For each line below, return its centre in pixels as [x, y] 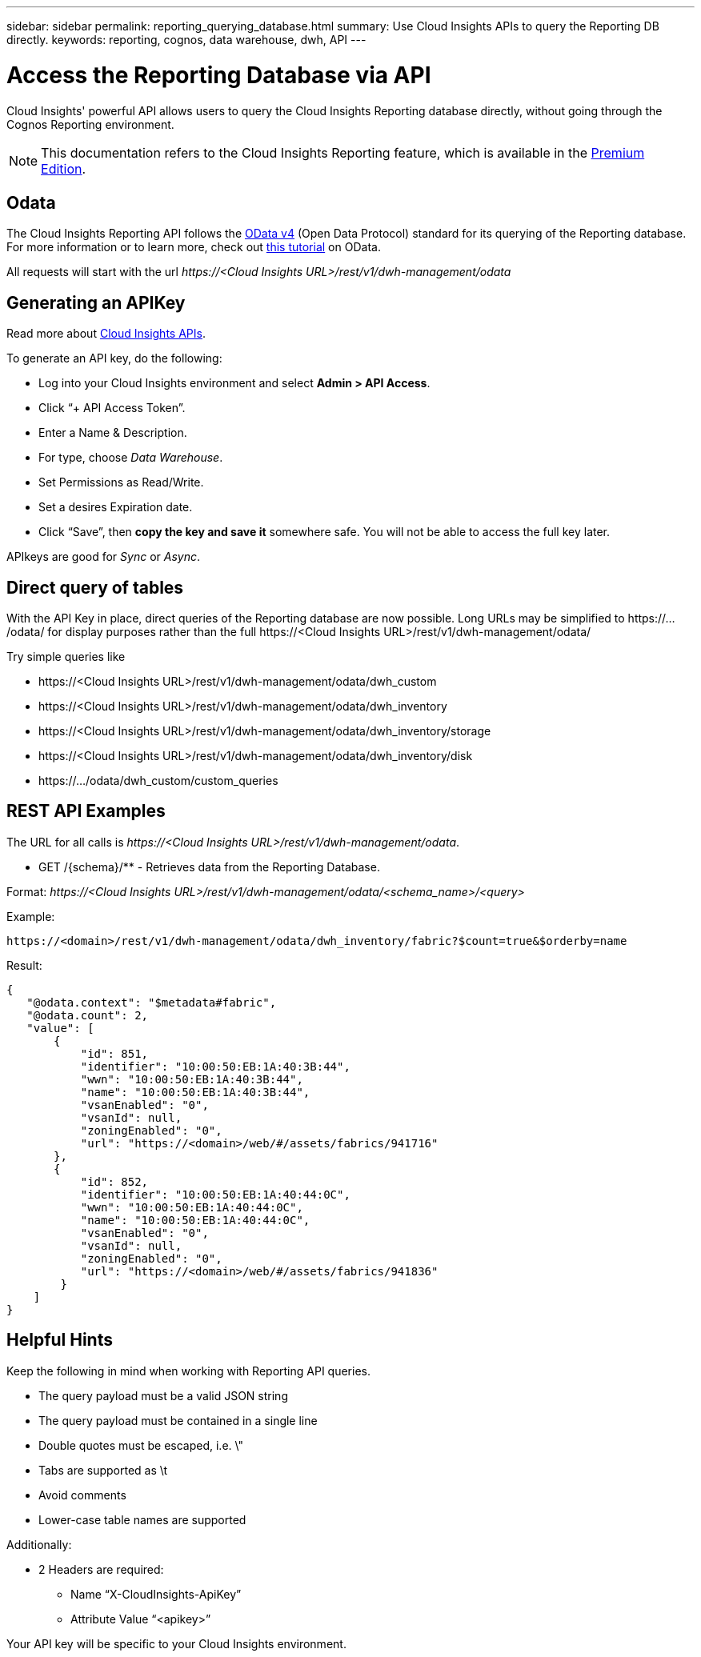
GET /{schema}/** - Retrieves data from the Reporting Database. [209, 867]
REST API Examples [86, 811]
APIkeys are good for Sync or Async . [103, 557]
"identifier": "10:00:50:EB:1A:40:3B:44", [215, 1066]
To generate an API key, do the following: [114, 358]
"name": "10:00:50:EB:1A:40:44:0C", [195, 1220]
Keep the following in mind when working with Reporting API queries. [188, 1371]
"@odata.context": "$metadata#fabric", [152, 1002]
